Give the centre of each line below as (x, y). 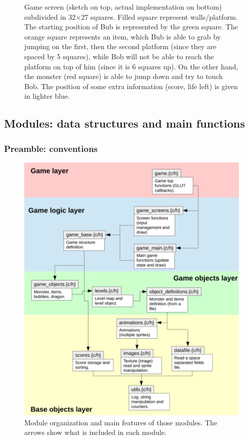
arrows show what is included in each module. (96, 432)
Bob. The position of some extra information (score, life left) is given (131, 86)
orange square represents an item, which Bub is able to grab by (123, 36)
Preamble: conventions (51, 148)
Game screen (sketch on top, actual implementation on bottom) (123, 7)
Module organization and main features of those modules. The (121, 422)
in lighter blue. (47, 96)
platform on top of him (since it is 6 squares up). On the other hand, (131, 66)
